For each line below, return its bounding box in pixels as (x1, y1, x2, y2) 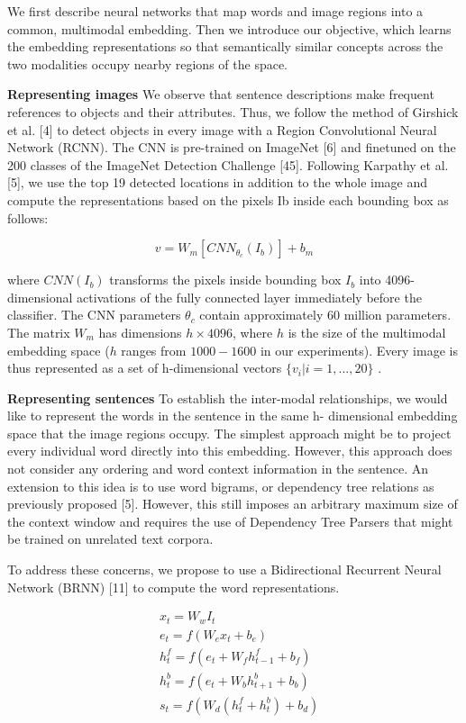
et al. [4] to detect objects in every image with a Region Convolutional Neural (7, 120, 437, 139)
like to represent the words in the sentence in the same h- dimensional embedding (7, 406, 458, 425)
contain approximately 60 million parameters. (199, 305, 452, 324)
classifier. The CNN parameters (7, 305, 181, 324)
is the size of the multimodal (288, 322, 446, 341)
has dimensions (98, 322, 182, 341)
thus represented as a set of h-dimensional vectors (7, 358, 282, 377)
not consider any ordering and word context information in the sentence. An (7, 459, 429, 478)
